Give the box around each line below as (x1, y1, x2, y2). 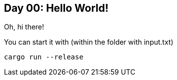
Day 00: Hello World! (4, 2, 109, 14)
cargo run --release (4, 53, 84, 61)
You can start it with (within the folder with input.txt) (4, 38, 174, 47)
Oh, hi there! (4, 23, 44, 31)
